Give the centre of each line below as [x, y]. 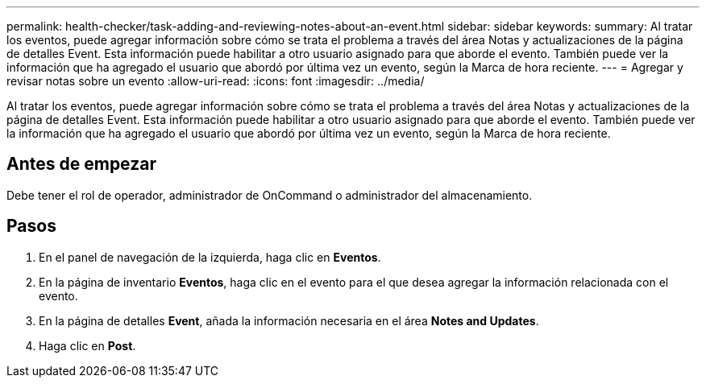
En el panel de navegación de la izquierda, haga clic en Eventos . [210, 257]
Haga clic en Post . [87, 345]
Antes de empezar [81, 164]
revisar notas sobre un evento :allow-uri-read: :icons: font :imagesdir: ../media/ [216, 81]
